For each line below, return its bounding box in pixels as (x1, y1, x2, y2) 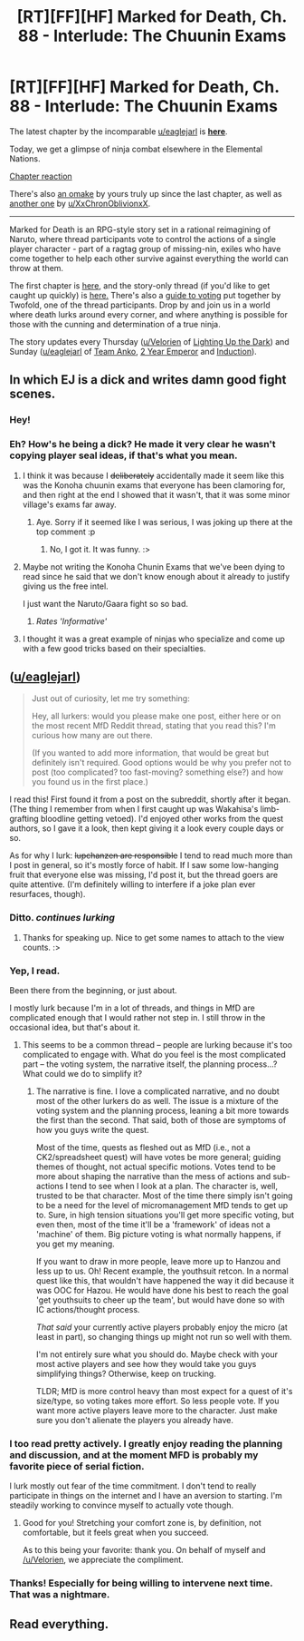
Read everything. (9, 1617, 109, 1632)
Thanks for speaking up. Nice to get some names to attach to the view (22, 932, 285, 943)
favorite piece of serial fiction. (9, 1460, 145, 1472)
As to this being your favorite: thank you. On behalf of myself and (22, 1545, 266, 1556)
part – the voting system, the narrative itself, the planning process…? (22, 1059, 278, 1070)
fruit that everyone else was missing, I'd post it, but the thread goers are (9, 869, 279, 881)
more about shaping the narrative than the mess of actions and (35, 1170, 271, 1181)
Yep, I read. (9, 964, 61, 977)
